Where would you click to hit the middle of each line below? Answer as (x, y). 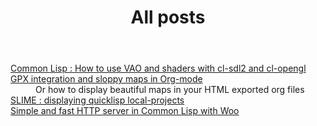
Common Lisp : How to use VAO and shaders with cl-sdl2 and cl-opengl (158, 68)
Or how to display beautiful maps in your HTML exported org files (170, 90)
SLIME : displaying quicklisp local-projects (97, 100)
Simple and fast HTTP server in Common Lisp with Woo (125, 111)
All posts (168, 17)
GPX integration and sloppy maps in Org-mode (106, 79)
